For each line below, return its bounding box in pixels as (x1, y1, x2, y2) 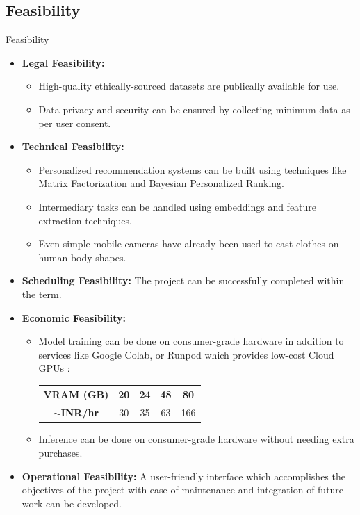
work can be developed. (22, 496, 122, 510)
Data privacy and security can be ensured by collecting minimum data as (38, 101, 350, 116)
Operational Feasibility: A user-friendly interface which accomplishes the (22, 468, 345, 483)
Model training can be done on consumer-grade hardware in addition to (38, 334, 344, 348)
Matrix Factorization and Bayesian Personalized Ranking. (38, 176, 285, 190)
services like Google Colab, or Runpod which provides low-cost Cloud (38, 347, 334, 361)
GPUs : (38, 361, 70, 375)
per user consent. (38, 115, 111, 130)
